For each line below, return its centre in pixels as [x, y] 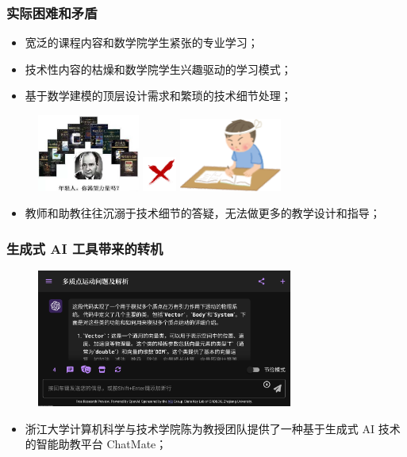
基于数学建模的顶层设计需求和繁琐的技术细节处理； [158, 96]
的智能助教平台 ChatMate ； [96, 444]
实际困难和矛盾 [52, 12]
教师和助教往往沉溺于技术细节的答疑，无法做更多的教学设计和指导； [203, 213]
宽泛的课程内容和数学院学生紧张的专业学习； [142, 42]
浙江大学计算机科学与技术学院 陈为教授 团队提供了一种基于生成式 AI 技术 [213, 428]
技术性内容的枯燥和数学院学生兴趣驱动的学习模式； [158, 69]
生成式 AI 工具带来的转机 [85, 248]
